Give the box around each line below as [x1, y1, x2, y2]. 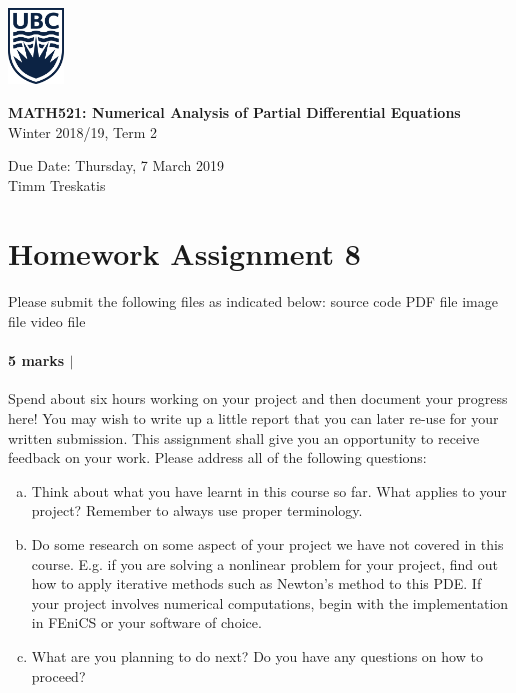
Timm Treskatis [8, 174, 106, 195]
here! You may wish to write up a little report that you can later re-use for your [8, 407, 499, 428]
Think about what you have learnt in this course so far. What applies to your [31, 480, 507, 501]
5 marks [8, 350, 65, 371]
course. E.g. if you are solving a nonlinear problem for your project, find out [31, 553, 498, 574]
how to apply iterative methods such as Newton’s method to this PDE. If [31, 573, 482, 594]
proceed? [31, 665, 86, 686]
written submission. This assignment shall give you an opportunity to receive [8, 427, 480, 448]
